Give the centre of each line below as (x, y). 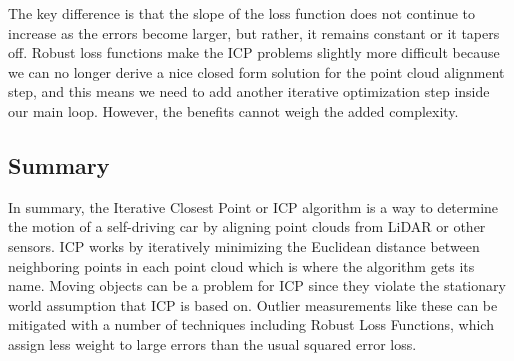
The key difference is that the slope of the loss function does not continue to (242, 13)
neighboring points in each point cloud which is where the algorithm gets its (241, 265)
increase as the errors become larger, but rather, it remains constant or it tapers (254, 32)
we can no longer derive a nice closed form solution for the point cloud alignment (256, 71)
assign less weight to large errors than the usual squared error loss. (212, 343)
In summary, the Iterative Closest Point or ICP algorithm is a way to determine (253, 206)
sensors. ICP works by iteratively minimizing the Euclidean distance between (244, 245)
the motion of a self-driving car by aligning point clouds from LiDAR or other (247, 226)
